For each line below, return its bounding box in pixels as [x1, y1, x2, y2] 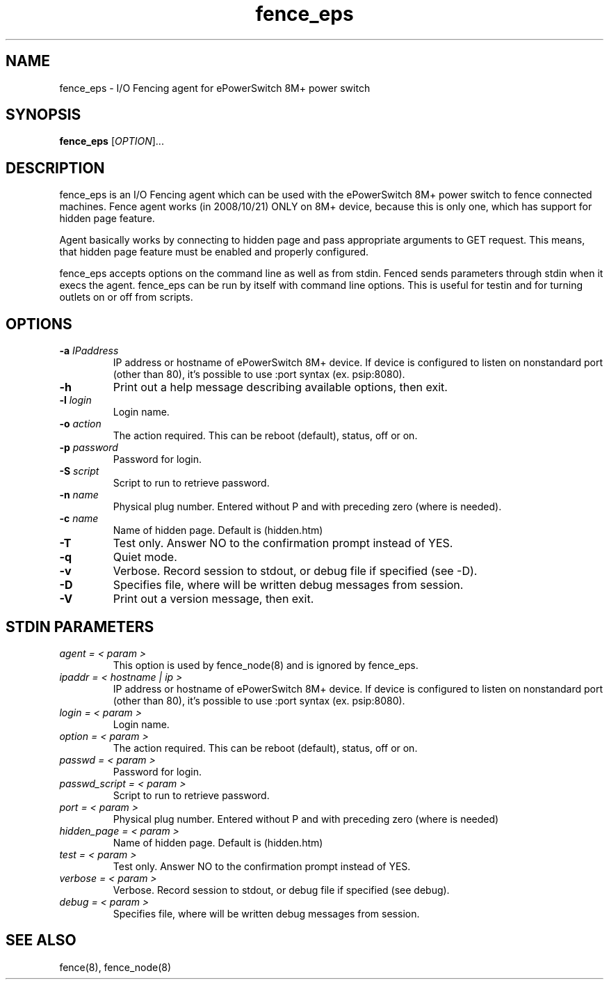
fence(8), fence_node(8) [59, 961, 172, 973]
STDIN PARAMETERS [6, 617, 154, 636]
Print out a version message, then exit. [113, 592, 314, 606]
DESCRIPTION [6, 159, 105, 177]
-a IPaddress [59, 345, 119, 357]
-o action [59, 418, 101, 430]
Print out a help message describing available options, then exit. [113, 380, 448, 395]
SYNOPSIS [6, 106, 81, 124]
